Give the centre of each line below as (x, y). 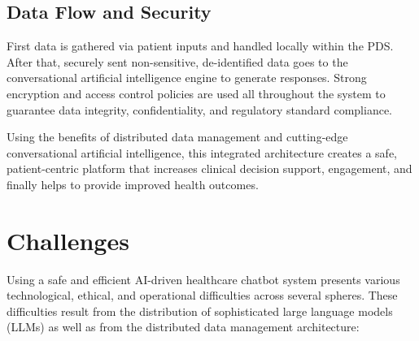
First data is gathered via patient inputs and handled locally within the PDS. (200, 46)
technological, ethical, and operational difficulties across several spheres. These (202, 295)
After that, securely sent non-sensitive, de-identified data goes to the (177, 61)
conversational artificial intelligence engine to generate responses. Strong (187, 78)
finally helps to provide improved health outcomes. (133, 184)
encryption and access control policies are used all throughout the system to (196, 93)
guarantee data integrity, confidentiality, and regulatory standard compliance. (200, 109)
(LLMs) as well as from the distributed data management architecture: (183, 327)
